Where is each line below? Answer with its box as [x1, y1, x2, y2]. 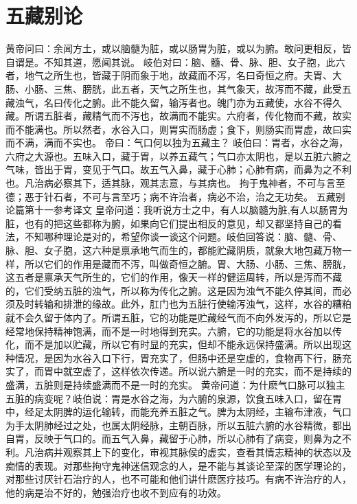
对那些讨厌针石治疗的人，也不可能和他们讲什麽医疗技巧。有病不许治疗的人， [5, 472, 352, 486]
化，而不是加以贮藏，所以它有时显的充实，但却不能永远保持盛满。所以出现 [5, 337, 342, 352]
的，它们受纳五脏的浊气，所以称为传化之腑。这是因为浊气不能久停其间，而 [5, 283, 342, 297]
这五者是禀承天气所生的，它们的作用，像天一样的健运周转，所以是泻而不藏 [5, 270, 342, 284]
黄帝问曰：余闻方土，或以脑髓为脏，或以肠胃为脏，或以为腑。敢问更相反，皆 [5, 41, 352, 56]
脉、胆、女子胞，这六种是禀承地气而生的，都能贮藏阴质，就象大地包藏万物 [5, 243, 342, 257]
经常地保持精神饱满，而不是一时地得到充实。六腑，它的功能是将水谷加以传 [5, 323, 342, 338]
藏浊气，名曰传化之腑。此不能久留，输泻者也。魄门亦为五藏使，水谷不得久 [5, 95, 342, 109]
